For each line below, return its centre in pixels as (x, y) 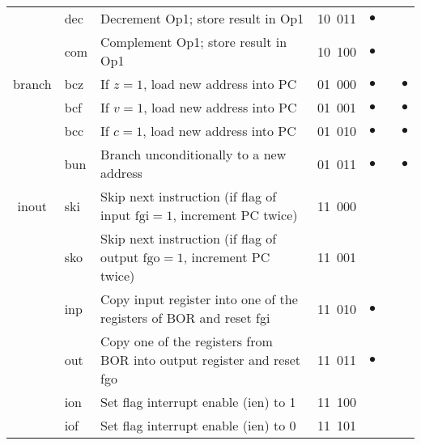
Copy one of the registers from (187, 341)
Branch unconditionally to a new (193, 154)
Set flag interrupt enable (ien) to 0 (198, 425)
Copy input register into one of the (199, 299)
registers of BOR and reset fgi (185, 318)
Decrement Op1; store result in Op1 (202, 18)
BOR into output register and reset (201, 360)
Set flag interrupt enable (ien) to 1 (198, 402)
